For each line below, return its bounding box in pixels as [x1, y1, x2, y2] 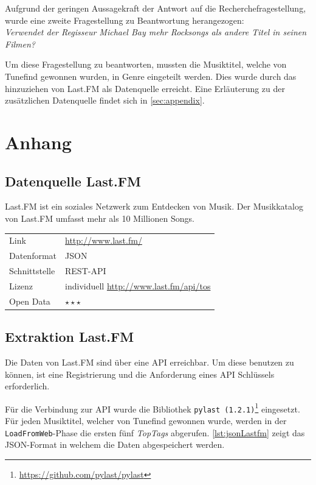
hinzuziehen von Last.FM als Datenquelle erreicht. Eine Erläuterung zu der [5, 82, 286, 94]
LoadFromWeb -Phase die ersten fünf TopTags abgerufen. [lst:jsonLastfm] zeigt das [5, 426, 305, 439]
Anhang [5, 129, 72, 154]
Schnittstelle [9, 264, 55, 277]
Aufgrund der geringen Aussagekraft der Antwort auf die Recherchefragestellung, [5, 2, 306, 14]
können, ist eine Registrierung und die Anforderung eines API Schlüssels [5, 367, 275, 380]
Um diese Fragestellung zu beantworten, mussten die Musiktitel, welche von [5, 58, 287, 71]
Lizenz [9, 279, 33, 292]
